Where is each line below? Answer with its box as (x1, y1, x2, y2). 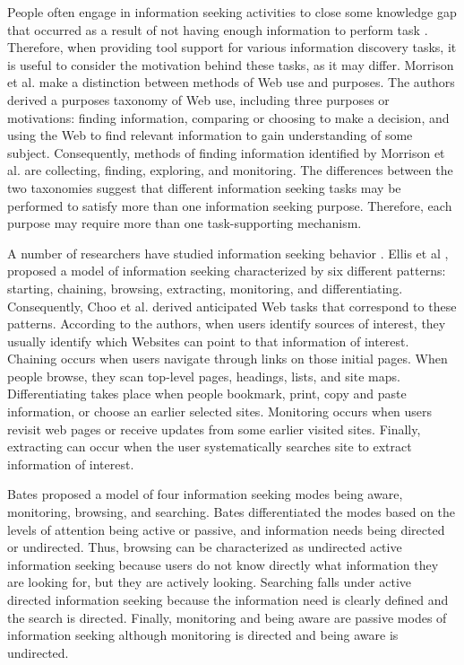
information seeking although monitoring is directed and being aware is (7, 626, 399, 644)
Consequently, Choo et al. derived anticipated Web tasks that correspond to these (7, 296, 457, 315)
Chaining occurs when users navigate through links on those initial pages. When (7, 349, 448, 368)
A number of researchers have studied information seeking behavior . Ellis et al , (7, 243, 449, 262)
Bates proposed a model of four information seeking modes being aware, (7, 485, 403, 503)
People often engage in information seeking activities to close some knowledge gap (7, 3, 457, 21)
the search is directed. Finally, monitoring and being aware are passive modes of (7, 608, 447, 626)
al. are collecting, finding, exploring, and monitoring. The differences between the (7, 161, 453, 179)
